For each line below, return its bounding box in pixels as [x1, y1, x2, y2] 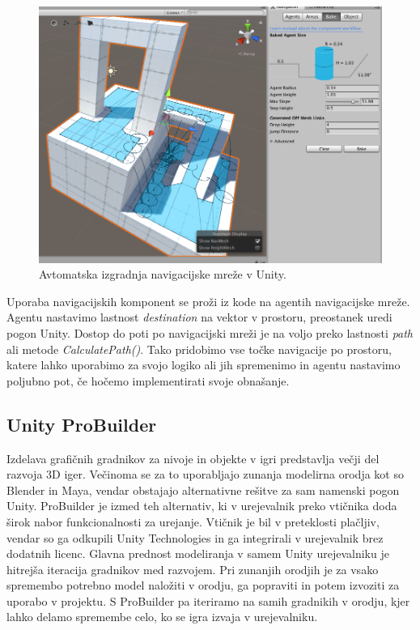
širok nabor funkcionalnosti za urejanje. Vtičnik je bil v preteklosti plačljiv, [6, 513, 380, 530]
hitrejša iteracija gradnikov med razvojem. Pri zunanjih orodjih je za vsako [6, 560, 379, 577]
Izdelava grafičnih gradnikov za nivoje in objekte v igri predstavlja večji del [6, 449, 380, 466]
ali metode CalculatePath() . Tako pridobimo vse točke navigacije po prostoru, [6, 340, 392, 357]
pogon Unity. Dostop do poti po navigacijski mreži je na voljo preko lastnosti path [6, 324, 414, 341]
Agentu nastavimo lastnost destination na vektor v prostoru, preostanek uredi [6, 309, 392, 326]
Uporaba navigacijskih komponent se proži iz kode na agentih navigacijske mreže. [6, 292, 410, 309]
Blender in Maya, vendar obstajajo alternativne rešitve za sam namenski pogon [6, 481, 400, 498]
